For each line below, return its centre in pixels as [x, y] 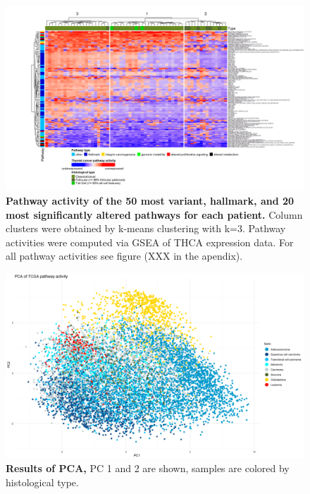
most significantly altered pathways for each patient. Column [154, 214]
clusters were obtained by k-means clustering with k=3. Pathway [146, 228]
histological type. [42, 482]
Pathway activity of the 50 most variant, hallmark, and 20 [150, 201]
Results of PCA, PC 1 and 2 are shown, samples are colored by [148, 468]
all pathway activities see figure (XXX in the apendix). [124, 256]
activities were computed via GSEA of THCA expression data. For [150, 242]
